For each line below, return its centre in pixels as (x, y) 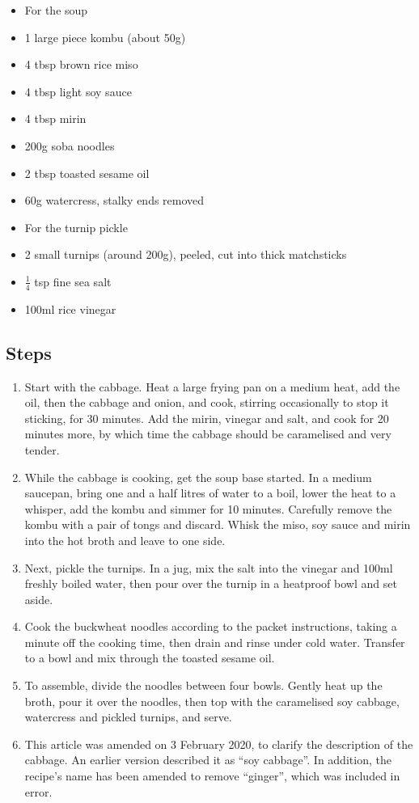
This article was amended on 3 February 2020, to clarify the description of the (219, 744)
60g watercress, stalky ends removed (114, 200)
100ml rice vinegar (70, 309)
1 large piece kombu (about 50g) (105, 37)
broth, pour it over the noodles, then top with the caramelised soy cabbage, (212, 701)
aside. (39, 599)
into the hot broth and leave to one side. (125, 540)
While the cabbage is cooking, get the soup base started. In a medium (198, 477)
